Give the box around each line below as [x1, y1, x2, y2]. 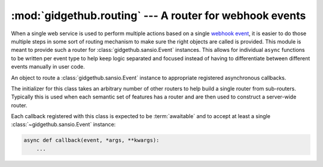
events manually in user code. [11, 63, 85, 70]
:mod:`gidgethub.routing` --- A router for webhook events [11, 9, 306, 22]
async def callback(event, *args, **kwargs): [23, 137, 160, 144]
